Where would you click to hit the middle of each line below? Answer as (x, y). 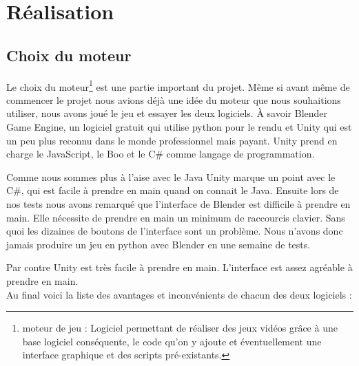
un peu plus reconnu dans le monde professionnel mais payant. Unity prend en (172, 140)
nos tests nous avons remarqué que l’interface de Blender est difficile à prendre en (178, 203)
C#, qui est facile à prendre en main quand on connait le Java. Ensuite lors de (173, 190)
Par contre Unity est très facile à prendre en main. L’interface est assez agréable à (179, 267)
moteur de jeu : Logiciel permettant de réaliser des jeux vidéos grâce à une (180, 328)
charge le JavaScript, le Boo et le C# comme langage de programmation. (161, 154)
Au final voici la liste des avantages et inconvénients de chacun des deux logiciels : (179, 294)
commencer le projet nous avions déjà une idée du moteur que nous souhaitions (174, 99)
